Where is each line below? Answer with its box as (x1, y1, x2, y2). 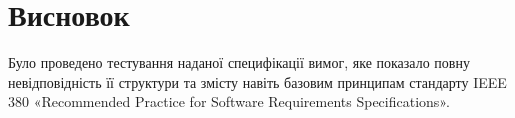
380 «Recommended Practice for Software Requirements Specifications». (8, 91, 450, 112)
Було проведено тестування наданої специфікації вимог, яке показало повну (8, 52, 470, 73)
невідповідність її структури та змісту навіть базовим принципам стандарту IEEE (8, 71, 507, 92)
